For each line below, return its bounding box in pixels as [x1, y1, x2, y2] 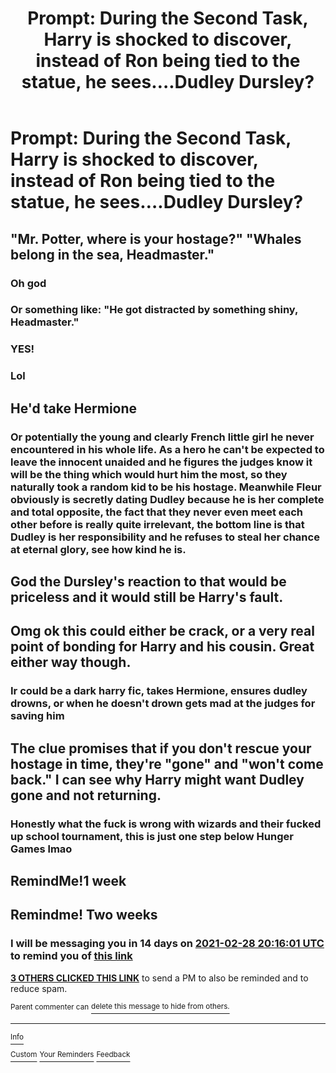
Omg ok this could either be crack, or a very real [10, 623, 315, 640]
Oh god [10, 276, 47, 290]
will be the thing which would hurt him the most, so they [10, 467, 288, 481]
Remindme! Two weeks [10, 907, 158, 924]
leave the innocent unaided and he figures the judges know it [10, 455, 313, 469]
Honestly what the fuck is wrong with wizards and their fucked [10, 817, 322, 831]
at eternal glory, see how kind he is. [10, 542, 187, 556]
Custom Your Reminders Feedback [10, 1050, 131, 1060]
